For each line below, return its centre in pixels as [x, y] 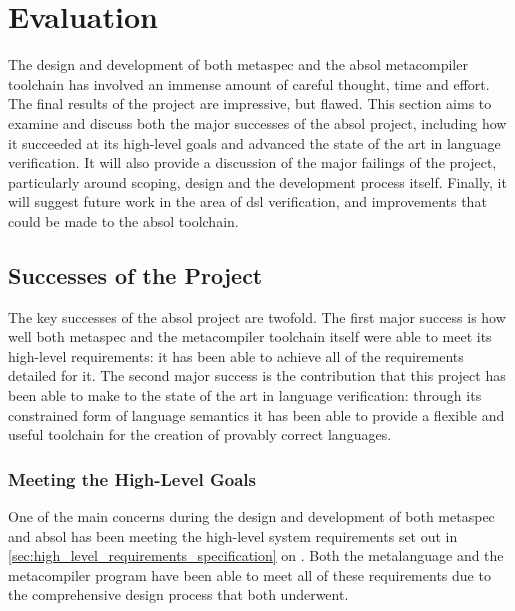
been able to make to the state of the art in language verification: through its [245, 395]
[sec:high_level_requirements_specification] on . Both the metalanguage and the [256, 555]
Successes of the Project [135, 274]
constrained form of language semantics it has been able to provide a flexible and [256, 414]
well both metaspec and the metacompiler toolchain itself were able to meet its [250, 336]
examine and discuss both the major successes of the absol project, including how [257, 122]
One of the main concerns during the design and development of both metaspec [251, 516]
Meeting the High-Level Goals [132, 478]
